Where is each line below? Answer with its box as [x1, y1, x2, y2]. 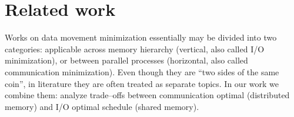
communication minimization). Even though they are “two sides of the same [5, 65, 279, 78]
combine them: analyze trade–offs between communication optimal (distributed [5, 89, 290, 101]
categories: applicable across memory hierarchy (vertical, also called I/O [5, 42, 265, 55]
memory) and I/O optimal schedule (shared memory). [5, 100, 199, 112]
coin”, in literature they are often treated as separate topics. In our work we [5, 77, 279, 89]
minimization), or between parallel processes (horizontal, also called [5, 54, 248, 66]
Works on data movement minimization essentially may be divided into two [5, 31, 277, 44]
